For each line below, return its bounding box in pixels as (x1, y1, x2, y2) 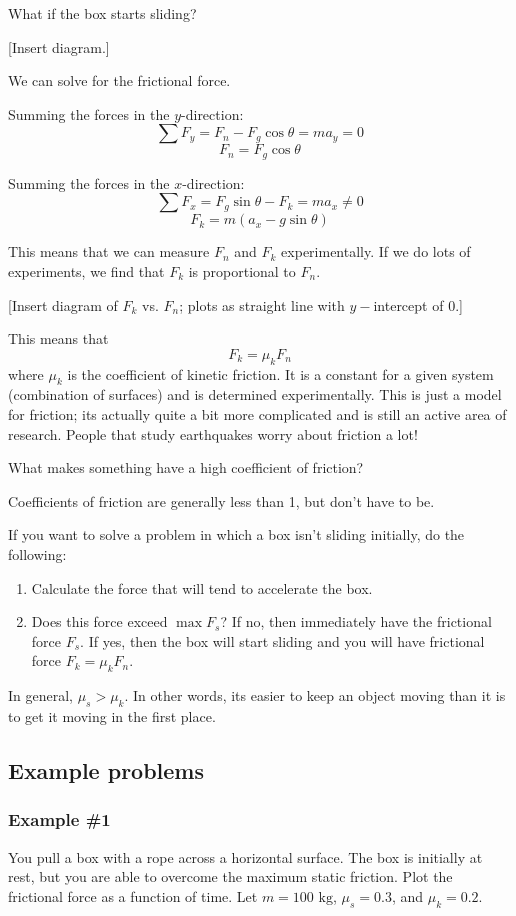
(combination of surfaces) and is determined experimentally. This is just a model (8, 384, 502, 405)
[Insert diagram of (8, 294, 118, 315)
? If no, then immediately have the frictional (220, 611, 492, 632)
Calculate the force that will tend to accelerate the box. (31, 577, 373, 598)
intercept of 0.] (373, 294, 463, 315)
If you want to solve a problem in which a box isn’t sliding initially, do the (8, 524, 465, 545)
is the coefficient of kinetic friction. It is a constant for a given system (67, 363, 494, 384)
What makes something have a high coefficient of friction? (8, 457, 364, 478)
